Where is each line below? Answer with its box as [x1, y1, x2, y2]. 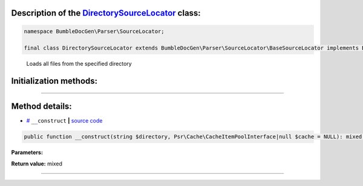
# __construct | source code [26, 117, 103, 124]
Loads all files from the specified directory [26, 60, 132, 68]
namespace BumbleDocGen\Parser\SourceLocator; [24, 28, 165, 34]
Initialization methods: [11, 76, 98, 86]
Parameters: [11, 149, 44, 156]
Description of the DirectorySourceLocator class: [11, 8, 201, 18]
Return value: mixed [11, 160, 63, 167]
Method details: [11, 101, 72, 112]
